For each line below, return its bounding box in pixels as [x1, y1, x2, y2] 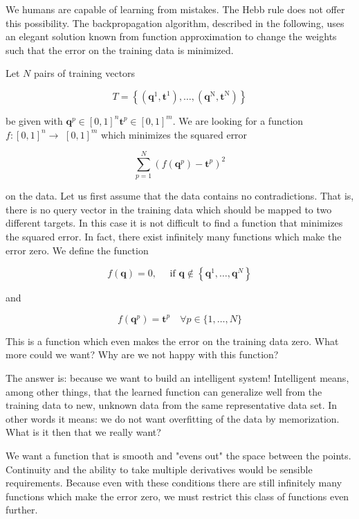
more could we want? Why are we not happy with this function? [6, 347, 279, 362]
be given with [6, 113, 63, 127]
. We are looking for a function [172, 113, 304, 127]
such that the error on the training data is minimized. [6, 42, 234, 57]
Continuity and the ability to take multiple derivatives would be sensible [6, 461, 313, 476]
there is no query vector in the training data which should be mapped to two [6, 202, 332, 216]
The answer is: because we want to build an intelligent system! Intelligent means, [6, 371, 349, 385]
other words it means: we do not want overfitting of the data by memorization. [6, 411, 340, 425]
